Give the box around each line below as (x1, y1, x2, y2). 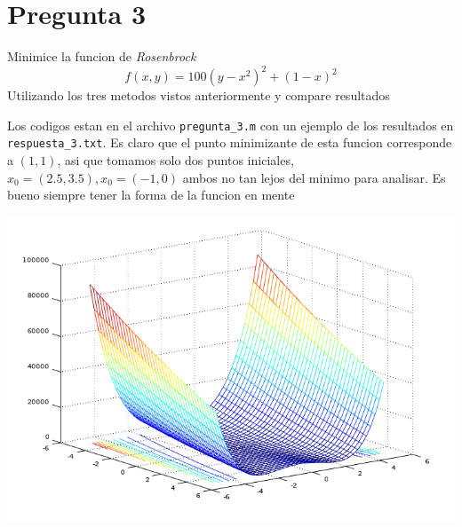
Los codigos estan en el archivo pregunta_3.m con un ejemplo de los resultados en (7, 115, 454, 134)
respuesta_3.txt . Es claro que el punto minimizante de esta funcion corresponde (7, 133, 452, 152)
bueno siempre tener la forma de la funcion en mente (7, 185, 295, 204)
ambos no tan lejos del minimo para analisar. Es (182, 168, 446, 186)
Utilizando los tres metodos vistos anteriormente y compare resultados (7, 86, 390, 105)
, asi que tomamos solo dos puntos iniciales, (57, 151, 294, 169)
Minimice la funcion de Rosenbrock (7, 47, 196, 66)
